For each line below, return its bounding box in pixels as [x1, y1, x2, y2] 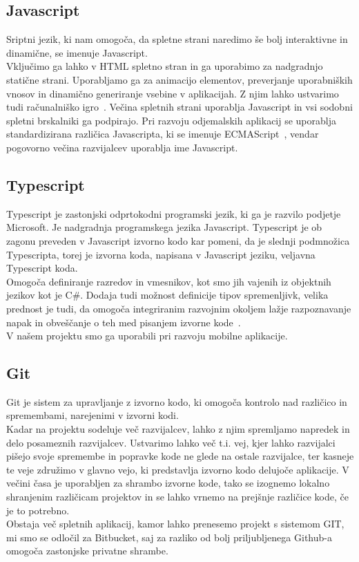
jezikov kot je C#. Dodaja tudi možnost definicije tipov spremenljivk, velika [6, 288, 329, 302]
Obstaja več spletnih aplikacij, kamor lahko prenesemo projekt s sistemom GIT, [6, 516, 345, 531]
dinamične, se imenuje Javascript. [6, 45, 148, 59]
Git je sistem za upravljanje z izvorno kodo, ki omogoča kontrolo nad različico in [6, 394, 347, 409]
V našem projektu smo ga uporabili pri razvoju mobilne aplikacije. [6, 328, 288, 343]
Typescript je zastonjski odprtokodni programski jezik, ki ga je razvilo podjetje [6, 206, 341, 221]
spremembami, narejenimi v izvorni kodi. [6, 408, 179, 422]
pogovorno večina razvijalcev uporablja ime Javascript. [6, 140, 238, 154]
